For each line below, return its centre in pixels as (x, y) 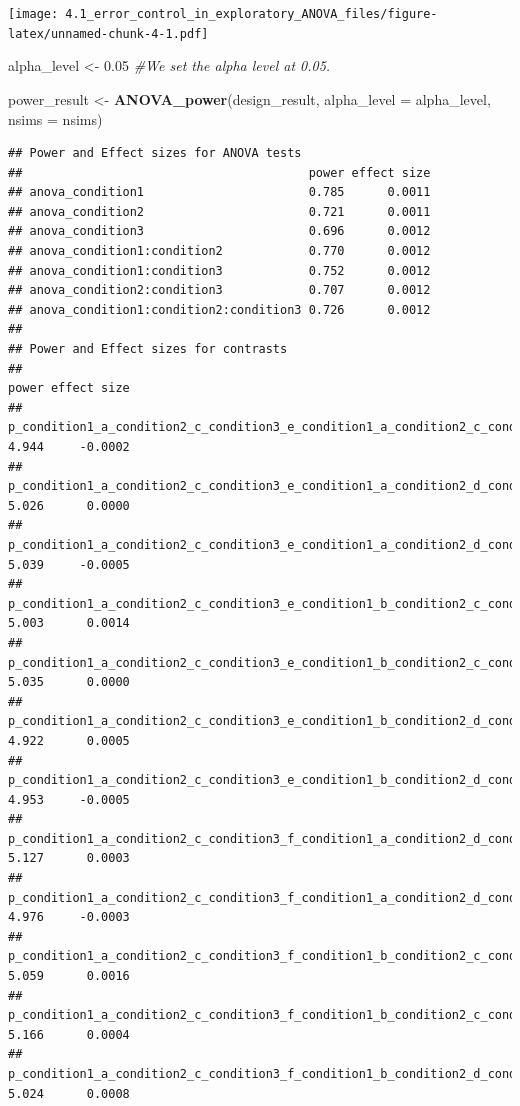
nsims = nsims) (55, 118)
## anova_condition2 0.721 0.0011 (219, 211)
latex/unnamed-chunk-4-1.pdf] (108, 33)
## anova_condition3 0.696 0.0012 (219, 231)
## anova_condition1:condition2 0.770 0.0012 (219, 251)
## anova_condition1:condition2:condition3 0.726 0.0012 (219, 309)
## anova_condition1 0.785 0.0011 (219, 192)
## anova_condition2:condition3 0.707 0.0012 (219, 290)
